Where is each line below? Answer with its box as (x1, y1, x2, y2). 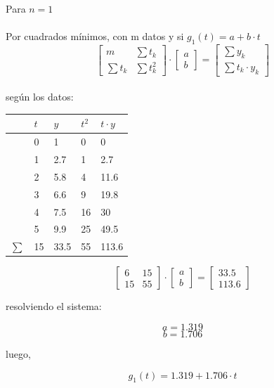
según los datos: (6, 89, 74, 104)
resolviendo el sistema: (6, 299, 102, 313)
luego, (6, 346, 31, 361)
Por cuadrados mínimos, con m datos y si (6, 29, 184, 44)
